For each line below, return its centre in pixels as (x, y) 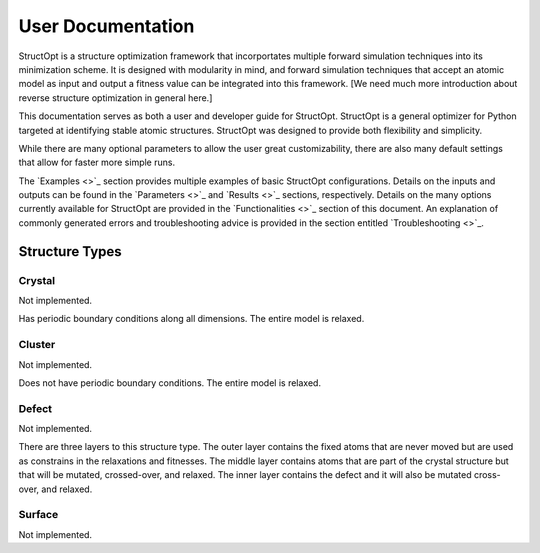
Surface (38, 515)
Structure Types (70, 251)
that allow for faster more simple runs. (96, 162)
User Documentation (106, 26)
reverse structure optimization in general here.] (115, 97)
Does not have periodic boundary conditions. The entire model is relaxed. (170, 382)
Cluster (37, 345)
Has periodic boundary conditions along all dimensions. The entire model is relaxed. (191, 319)
